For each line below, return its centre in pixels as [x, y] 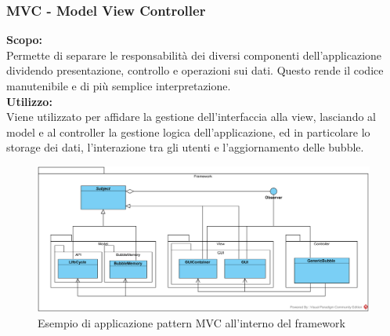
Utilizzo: [29, 101]
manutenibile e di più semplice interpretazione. [119, 86]
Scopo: [25, 40]
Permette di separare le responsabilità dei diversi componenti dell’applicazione [194, 55]
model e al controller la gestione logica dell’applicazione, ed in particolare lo [188, 131]
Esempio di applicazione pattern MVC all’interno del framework [191, 323]
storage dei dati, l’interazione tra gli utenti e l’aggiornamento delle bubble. [185, 147]
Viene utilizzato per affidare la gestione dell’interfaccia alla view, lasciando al [191, 117]
